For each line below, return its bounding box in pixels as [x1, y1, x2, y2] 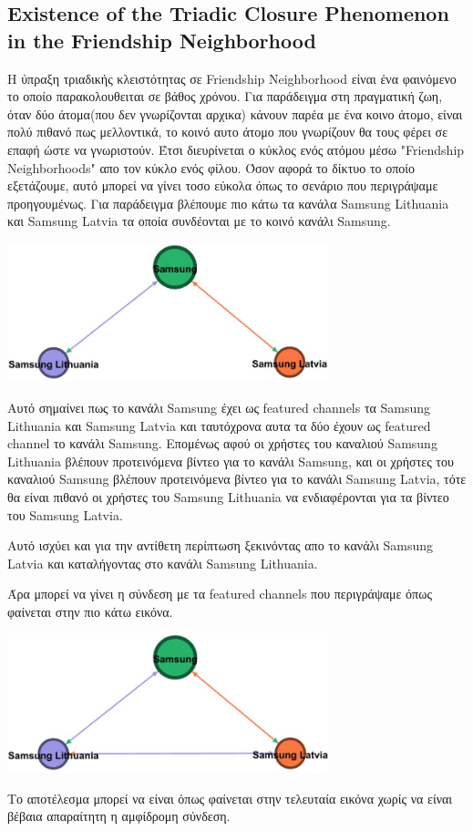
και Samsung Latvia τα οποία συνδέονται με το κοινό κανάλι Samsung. [7, 211, 391, 231]
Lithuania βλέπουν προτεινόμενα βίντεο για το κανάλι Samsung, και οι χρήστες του [7, 451, 454, 470]
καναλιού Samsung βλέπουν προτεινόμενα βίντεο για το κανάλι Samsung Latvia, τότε [7, 469, 467, 488]
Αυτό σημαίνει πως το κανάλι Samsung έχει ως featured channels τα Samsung [7, 397, 431, 416]
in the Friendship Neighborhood [7, 26, 316, 54]
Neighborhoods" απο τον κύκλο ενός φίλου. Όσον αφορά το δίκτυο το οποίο [7, 158, 416, 177]
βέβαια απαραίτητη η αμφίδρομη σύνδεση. [7, 806, 231, 826]
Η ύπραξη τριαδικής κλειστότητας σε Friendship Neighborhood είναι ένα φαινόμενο [7, 68, 457, 87]
